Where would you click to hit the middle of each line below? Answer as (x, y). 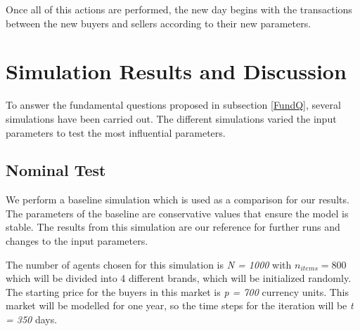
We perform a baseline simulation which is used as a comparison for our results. (178, 200)
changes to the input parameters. (77, 241)
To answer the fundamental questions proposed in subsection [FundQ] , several (173, 105)
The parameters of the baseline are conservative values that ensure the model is (177, 213)
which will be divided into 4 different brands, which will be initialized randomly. (179, 278)
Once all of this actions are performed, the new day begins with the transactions (179, 9)
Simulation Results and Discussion (176, 71)
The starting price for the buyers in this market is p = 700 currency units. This (178, 291)
